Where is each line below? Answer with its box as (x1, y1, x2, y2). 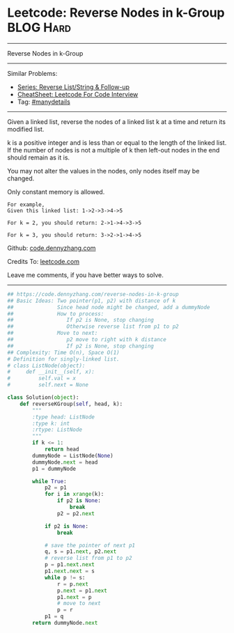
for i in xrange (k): (44, 491, 104, 498)
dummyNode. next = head (32, 458, 98, 466)
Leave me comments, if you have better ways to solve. (7, 270, 164, 279)
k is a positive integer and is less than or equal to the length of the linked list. (7, 138, 227, 147)
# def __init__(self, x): (7, 368, 95, 375)
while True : (32, 478, 68, 485)
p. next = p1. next (56, 587, 108, 594)
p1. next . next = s (44, 568, 95, 575)
